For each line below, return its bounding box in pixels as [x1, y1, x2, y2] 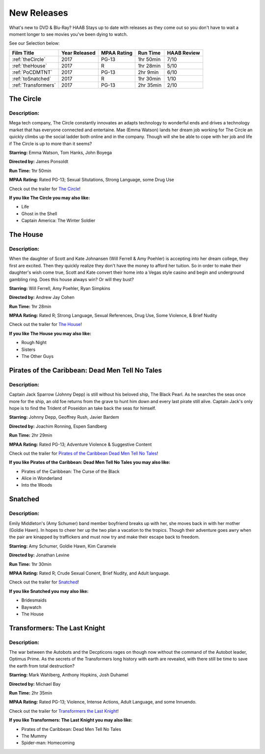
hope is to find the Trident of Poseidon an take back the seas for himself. [9, 405, 157, 411]
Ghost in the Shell [21, 210, 57, 216]
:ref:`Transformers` [12, 82, 56, 88]
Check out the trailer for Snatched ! [9, 579, 79, 585]
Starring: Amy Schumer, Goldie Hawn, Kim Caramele [9, 543, 116, 549]
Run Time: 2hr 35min [9, 690, 53, 696]
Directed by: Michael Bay [9, 681, 61, 687]
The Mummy [21, 733, 47, 739]
